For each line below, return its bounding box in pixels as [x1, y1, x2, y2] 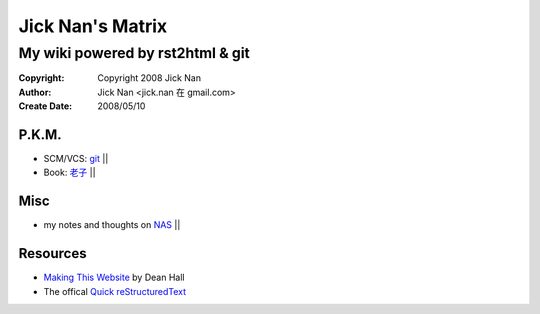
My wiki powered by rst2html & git [18, 44, 250, 62]
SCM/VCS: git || [43, 153, 109, 165]
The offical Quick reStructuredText [43, 285, 187, 297]
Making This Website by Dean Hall [43, 271, 185, 284]
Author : [18, 86, 52, 98]
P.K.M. [18, 126, 62, 143]
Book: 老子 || [43, 166, 96, 179]
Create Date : [18, 100, 73, 112]
